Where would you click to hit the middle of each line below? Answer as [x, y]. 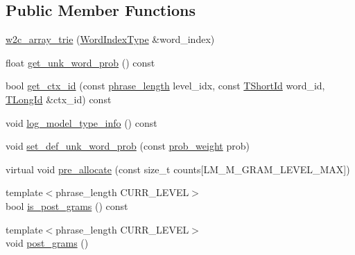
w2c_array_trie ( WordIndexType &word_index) [110, 39]
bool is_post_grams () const [67, 205]
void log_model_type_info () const [81, 122]
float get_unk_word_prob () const [80, 62]
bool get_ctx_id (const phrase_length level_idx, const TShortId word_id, [165, 86]
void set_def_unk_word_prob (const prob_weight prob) [128, 146]
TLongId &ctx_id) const [59, 99]
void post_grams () [47, 243]
